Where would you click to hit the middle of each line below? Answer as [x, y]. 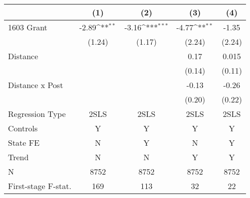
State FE [24, 143]
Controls [23, 128]
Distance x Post [36, 85]
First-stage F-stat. [40, 186]
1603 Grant [28, 27]
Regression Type [37, 114]
